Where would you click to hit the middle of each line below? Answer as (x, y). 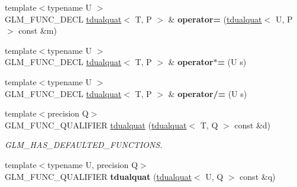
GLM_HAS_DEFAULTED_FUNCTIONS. (84, 145)
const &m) (38, 30)
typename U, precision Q (93, 164)
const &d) (253, 125)
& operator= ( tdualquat (215, 19)
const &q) (258, 176)
